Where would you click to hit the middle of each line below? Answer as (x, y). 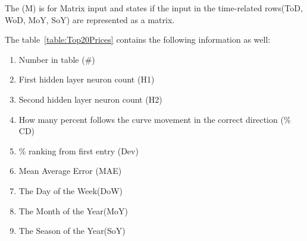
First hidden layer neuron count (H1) (87, 79)
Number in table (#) (57, 59)
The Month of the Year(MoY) (73, 210)
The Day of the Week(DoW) (71, 190)
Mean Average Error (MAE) (70, 171)
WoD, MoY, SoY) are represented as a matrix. (90, 19)
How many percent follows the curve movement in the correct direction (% (155, 119)
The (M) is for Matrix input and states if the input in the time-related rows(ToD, (154, 8)
